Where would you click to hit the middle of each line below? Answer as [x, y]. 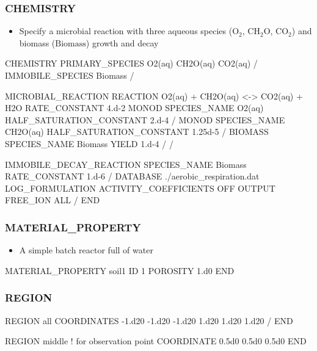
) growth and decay [122, 42]
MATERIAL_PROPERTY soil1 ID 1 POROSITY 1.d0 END [120, 270]
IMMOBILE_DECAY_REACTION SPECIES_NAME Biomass [126, 164]
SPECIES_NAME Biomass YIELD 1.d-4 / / [89, 143]
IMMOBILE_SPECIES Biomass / [70, 75]
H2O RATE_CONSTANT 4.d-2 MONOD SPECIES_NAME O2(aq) [134, 108]
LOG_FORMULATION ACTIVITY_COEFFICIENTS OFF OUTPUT [140, 188]
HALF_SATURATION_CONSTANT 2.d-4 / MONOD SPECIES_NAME [145, 119]
